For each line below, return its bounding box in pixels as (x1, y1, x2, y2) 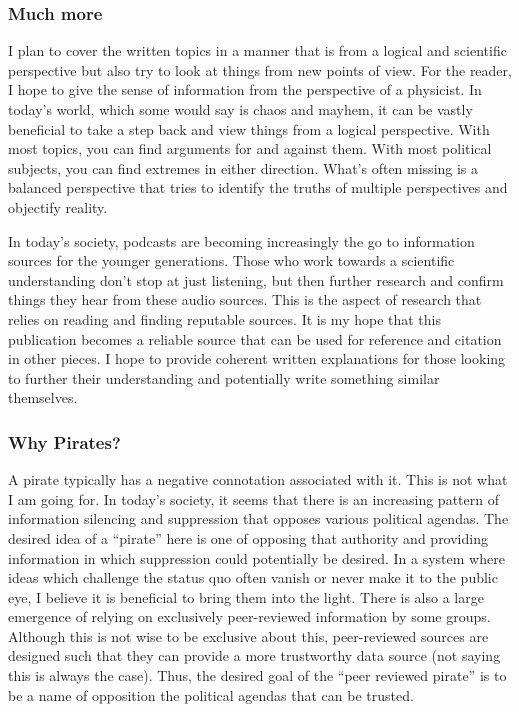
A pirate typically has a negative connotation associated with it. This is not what (8, 469, 508, 490)
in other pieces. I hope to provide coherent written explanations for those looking (8, 348, 506, 369)
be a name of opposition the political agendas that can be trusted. (8, 684, 414, 705)
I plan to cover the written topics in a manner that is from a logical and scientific (8, 40, 507, 61)
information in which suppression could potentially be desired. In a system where (8, 547, 505, 568)
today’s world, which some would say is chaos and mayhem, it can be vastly (8, 99, 473, 119)
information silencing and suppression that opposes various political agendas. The (8, 508, 509, 529)
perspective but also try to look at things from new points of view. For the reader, (8, 59, 512, 80)
